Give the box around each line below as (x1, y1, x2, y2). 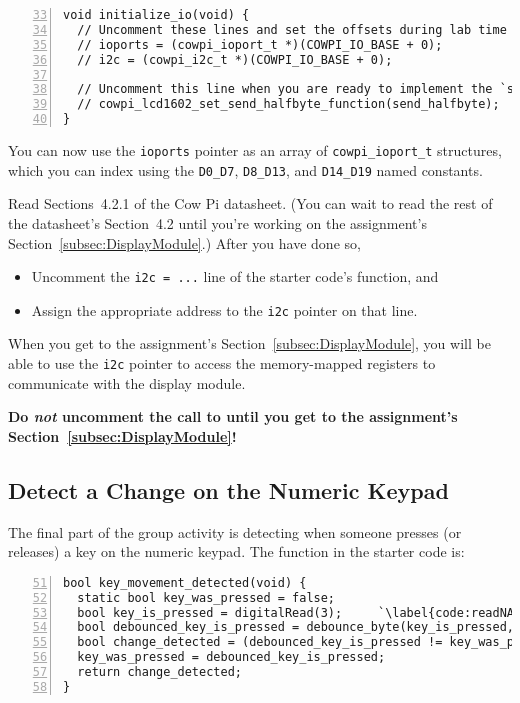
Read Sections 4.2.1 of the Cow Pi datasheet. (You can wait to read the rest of (8, 193, 493, 214)
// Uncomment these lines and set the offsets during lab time (77, 22, 507, 37)
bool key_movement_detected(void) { (63, 575, 307, 590)
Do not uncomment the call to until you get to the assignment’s (8, 406, 458, 427)
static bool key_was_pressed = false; (77, 590, 336, 605)
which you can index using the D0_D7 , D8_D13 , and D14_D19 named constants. (8, 159, 483, 180)
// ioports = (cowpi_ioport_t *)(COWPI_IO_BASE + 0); (77, 37, 443, 52)
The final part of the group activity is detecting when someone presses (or (8, 521, 462, 542)
